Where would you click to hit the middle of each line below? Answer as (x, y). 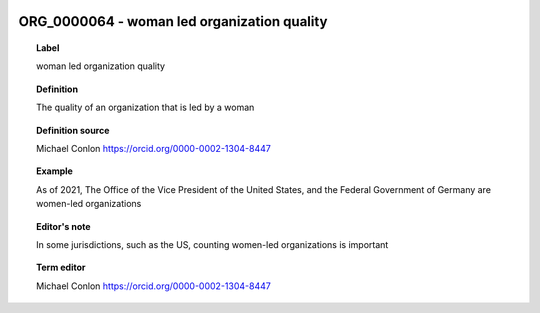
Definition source (73, 130)
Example (55, 171)
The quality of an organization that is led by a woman (145, 107)
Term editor (61, 267)
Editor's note (63, 226)
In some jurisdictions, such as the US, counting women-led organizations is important (212, 244)
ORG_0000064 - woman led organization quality (173, 21)
